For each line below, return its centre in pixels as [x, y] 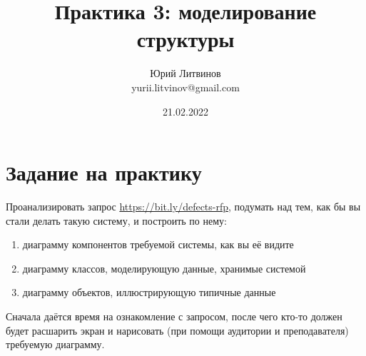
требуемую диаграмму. [55, 344]
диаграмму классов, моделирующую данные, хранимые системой [164, 268]
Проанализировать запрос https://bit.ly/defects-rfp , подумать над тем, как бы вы [183, 207]
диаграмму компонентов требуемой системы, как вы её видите [158, 244]
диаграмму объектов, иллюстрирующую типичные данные [149, 292]
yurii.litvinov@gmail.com [185, 87]
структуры [185, 39]
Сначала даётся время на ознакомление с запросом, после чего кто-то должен [174, 316]
